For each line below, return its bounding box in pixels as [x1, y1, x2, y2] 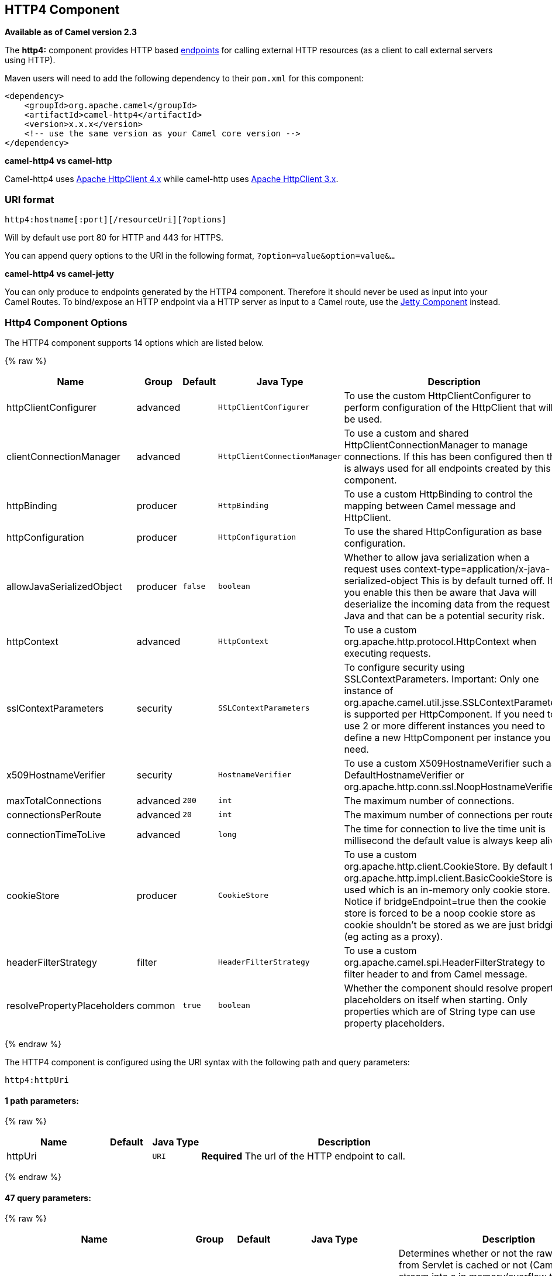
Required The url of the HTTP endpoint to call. [201, 1150, 406, 1162]
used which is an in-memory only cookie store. [344, 883, 550, 896]
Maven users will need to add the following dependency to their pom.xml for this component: [5, 73, 364, 84]
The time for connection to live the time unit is [344, 822, 546, 835]
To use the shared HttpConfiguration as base [344, 525, 542, 537]
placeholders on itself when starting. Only [344, 993, 528, 1006]
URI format [5, 193, 54, 205]
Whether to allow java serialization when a [344, 551, 530, 563]
